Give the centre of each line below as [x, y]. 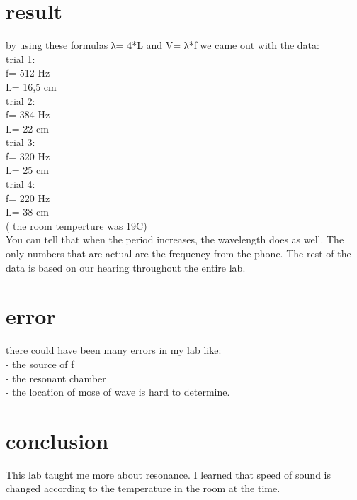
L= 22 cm [27, 128]
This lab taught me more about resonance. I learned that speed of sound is [168, 474]
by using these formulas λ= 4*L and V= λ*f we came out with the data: [163, 45]
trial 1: [21, 59]
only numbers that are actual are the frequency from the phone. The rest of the [178, 254]
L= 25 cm [27, 170]
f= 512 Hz [28, 73]
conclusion [57, 440]
